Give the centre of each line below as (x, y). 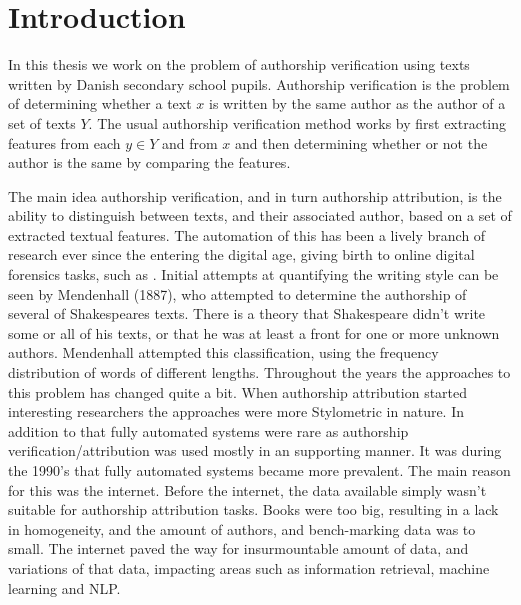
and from (189, 142)
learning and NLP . (64, 587)
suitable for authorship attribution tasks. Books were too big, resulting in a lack (253, 509)
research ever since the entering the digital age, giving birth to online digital (241, 254)
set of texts (42, 122)
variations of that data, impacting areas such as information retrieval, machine (249, 567)
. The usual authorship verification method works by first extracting (297, 122)
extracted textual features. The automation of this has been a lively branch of (247, 234)
